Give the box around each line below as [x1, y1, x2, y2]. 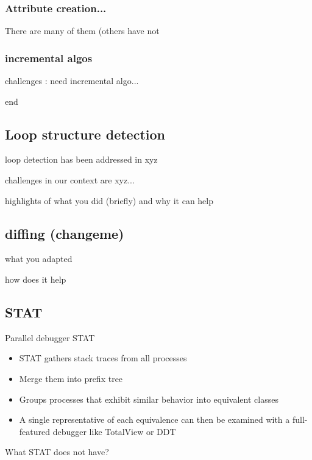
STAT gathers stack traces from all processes [19, 352, 187, 364]
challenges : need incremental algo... [5, 74, 139, 87]
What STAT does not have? [5, 445, 109, 458]
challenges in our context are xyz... [5, 174, 135, 186]
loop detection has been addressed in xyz [5, 153, 158, 166]
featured [19, 425, 51, 437]
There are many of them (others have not [5, 24, 160, 37]
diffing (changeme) [5, 224, 124, 242]
